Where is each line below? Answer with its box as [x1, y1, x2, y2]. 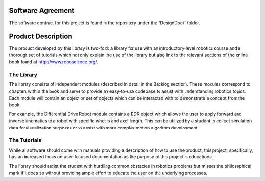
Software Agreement [9, 6, 75, 15]
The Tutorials [9, 137, 42, 144]
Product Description [9, 32, 72, 41]
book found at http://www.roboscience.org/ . [9, 59, 98, 65]
